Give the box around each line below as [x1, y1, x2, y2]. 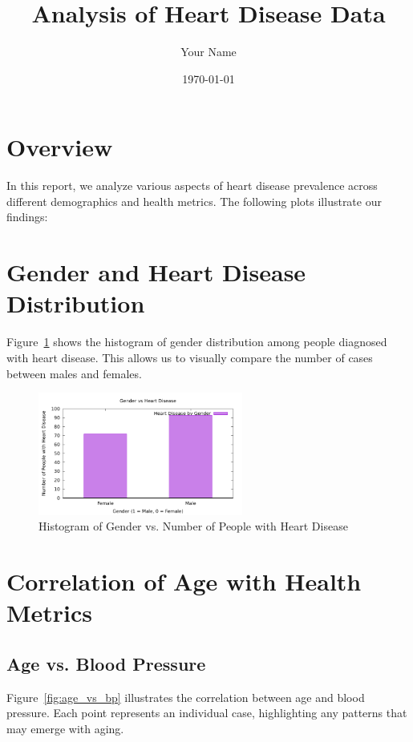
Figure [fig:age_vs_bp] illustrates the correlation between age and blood [6, 688, 365, 705]
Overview [6, 131, 113, 163]
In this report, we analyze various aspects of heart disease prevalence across [6, 177, 378, 194]
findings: [6, 208, 48, 225]
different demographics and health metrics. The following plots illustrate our [6, 192, 382, 209]
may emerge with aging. [6, 720, 124, 736]
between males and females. [6, 365, 142, 381]
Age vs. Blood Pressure [6, 651, 206, 675]
